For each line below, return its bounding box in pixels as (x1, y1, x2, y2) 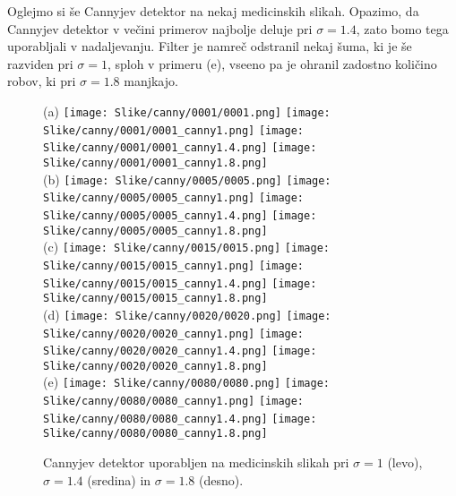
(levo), (387, 453, 423, 472)
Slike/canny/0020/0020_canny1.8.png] (43, 359, 268, 372)
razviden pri (7, 54, 73, 73)
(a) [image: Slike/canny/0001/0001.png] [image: (43, 101, 331, 120)
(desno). (199, 470, 244, 489)
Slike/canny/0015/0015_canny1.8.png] (43, 292, 268, 305)
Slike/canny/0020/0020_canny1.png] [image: (43, 327, 305, 340)
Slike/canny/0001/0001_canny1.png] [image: (43, 124, 305, 137)
